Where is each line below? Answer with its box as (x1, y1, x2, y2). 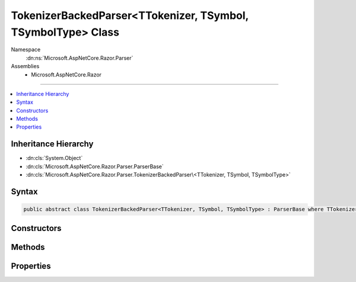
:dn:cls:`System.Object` (26, 155, 83, 162)
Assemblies (11, 63, 40, 70)
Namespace (11, 46, 41, 53)
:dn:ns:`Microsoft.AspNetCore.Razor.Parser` (26, 54, 133, 62)
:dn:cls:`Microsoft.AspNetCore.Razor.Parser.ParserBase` (26, 163, 164, 170)
